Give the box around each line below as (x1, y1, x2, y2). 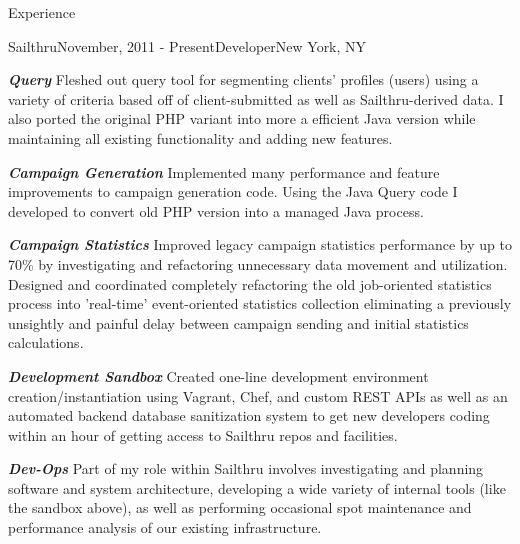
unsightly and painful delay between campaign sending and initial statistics (8, 312, 469, 333)
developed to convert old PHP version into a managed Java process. (8, 200, 424, 221)
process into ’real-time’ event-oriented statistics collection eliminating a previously (8, 293, 512, 314)
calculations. (8, 332, 84, 353)
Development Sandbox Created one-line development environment (8, 365, 429, 386)
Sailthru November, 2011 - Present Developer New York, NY (8, 35, 367, 56)
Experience (8, 2, 76, 22)
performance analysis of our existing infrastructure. (8, 517, 322, 538)
